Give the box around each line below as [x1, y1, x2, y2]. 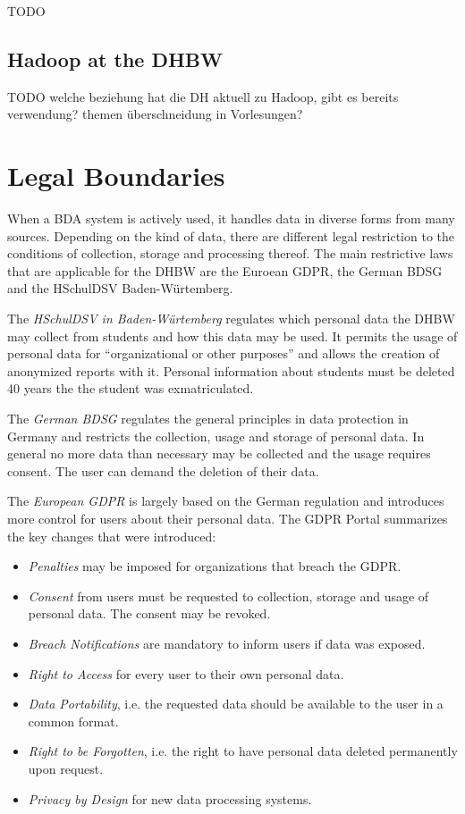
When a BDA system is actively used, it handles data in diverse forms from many [7, 209, 455, 228]
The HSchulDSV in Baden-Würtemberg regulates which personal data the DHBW [7, 309, 455, 328]
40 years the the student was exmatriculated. [7, 379, 254, 398]
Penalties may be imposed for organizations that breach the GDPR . [28, 557, 402, 575]
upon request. [28, 759, 104, 777]
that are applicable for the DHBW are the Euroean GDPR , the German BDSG [7, 261, 443, 280]
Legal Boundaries [7, 157, 225, 194]
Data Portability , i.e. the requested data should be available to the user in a [28, 694, 444, 713]
